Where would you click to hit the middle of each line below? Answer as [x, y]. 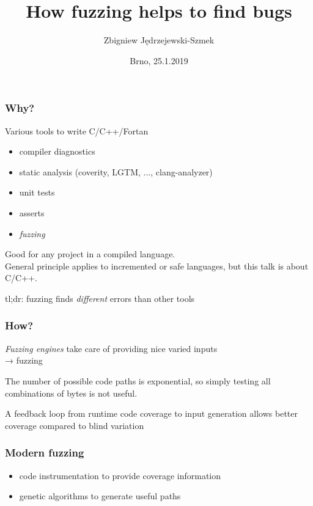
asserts [32, 212]
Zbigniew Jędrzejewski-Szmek [159, 40]
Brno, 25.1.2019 [159, 60]
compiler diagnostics [57, 151]
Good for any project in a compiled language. [90, 254]
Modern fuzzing [45, 453]
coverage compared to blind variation [75, 425]
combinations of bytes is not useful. [71, 393]
